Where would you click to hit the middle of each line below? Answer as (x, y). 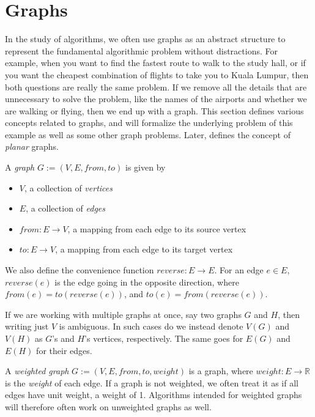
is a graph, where (221, 371)
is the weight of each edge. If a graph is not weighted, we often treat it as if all (152, 382)
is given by (146, 167)
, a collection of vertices (68, 187)
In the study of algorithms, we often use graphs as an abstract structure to (145, 39)
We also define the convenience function (80, 270)
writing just (27, 326)
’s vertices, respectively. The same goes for (164, 338)
